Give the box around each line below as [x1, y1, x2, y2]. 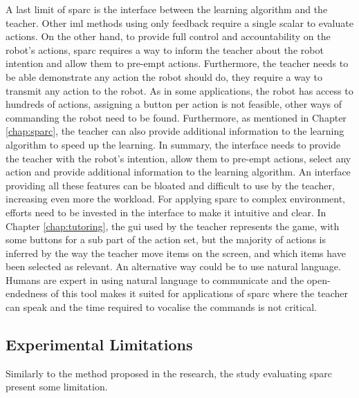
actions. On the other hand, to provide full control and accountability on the [6, 29, 331, 44]
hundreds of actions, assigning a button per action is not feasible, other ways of [6, 97, 342, 111]
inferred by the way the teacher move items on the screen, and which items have [6, 245, 346, 260]
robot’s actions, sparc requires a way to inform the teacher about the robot [6, 42, 324, 57]
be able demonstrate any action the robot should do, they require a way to [6, 69, 323, 84]
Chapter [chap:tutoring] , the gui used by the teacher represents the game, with [6, 218, 340, 233]
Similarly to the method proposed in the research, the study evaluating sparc [6, 366, 332, 380]
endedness [6, 286, 48, 301]
